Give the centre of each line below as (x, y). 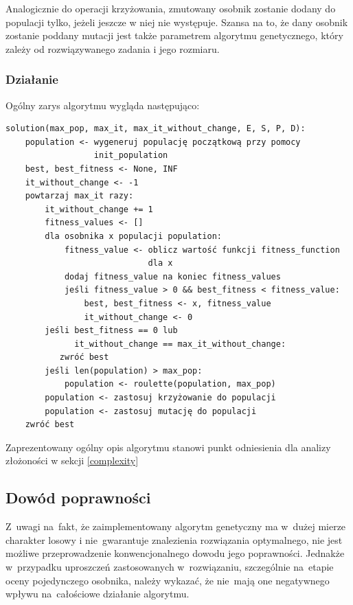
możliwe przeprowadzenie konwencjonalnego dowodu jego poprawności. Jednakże (175, 553)
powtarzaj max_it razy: (79, 196)
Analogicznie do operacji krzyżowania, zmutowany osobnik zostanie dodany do (171, 8)
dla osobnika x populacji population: (133, 236)
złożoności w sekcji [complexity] (72, 460)
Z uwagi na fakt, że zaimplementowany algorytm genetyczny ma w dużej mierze (176, 526)
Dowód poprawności (78, 498)
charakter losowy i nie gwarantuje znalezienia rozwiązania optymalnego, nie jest (174, 539)
